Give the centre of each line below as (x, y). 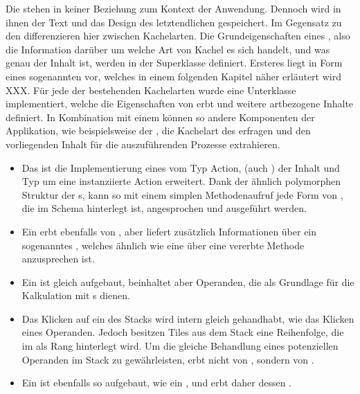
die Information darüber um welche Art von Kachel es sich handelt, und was (168, 49)
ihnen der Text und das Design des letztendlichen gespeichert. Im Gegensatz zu (174, 22)
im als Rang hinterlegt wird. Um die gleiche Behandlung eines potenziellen (180, 346)
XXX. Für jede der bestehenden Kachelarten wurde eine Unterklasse (151, 90)
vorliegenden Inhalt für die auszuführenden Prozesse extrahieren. (143, 144)
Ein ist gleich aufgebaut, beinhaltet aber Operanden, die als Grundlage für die (188, 281)
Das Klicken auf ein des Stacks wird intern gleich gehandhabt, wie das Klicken (188, 318)
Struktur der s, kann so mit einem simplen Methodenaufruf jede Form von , (182, 194)
